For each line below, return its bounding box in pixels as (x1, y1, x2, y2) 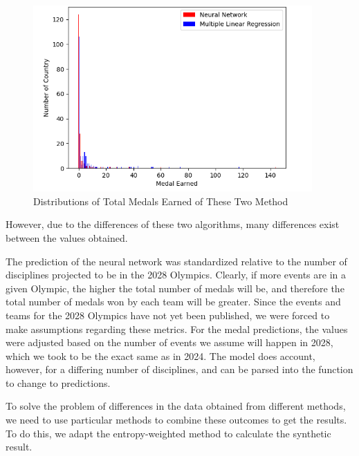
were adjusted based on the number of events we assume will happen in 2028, (6, 335, 333, 350)
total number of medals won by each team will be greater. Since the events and (6, 294, 341, 309)
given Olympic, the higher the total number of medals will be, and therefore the (6, 281, 344, 295)
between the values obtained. (6, 230, 128, 245)
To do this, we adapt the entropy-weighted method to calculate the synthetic (6, 426, 331, 440)
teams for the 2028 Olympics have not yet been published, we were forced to (6, 307, 330, 322)
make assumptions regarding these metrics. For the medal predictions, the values (6, 321, 348, 336)
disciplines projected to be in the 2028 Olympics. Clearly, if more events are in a (6, 267, 346, 282)
